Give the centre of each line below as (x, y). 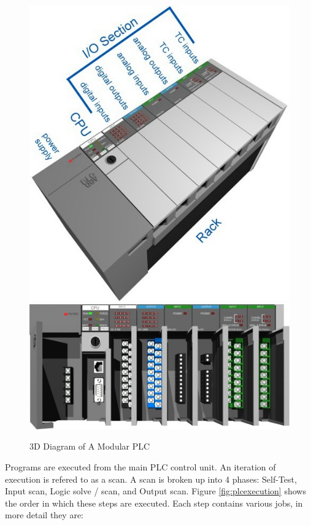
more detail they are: (44, 515)
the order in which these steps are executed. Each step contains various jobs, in (154, 503)
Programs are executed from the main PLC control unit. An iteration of (140, 466)
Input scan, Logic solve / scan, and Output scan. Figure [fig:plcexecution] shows (155, 491)
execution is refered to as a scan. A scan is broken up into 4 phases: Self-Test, (151, 479)
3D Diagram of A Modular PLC (90, 446)
